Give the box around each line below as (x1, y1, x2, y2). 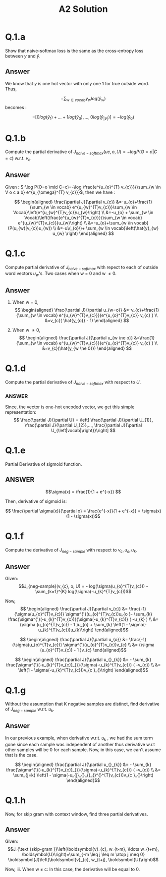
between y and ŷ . (5, 53, 41, 59)
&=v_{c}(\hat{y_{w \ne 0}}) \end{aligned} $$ (42, 345, 132, 351)
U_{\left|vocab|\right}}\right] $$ (51, 428, 115, 434)
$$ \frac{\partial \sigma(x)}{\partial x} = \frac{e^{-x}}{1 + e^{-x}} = (5, 508, 141, 514)
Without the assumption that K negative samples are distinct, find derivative (5, 701, 160, 707)
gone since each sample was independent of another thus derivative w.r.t (5, 741, 155, 747)
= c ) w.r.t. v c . (5, 155, 32, 162)
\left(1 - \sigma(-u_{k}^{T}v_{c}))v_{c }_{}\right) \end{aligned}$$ (18, 667, 149, 673)
